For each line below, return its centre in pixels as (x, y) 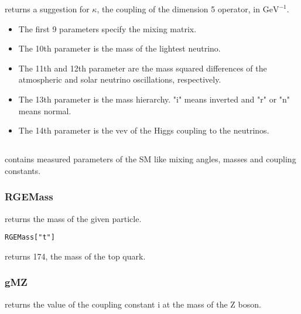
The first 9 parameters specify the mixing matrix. (107, 28)
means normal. (45, 110)
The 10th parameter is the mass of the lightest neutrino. (119, 48)
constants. (23, 170)
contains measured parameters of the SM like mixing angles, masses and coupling (150, 159)
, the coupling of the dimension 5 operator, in (179, 9)
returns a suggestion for (47, 9)
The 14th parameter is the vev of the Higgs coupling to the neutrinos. (144, 130)
